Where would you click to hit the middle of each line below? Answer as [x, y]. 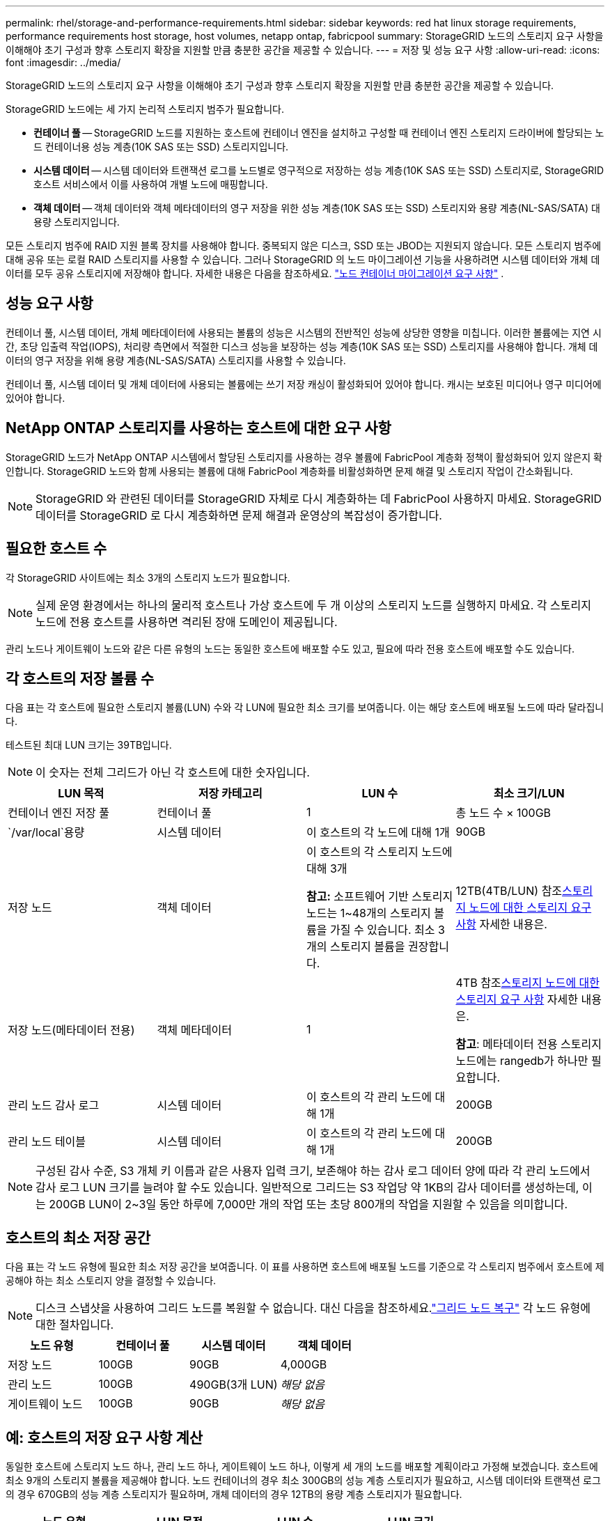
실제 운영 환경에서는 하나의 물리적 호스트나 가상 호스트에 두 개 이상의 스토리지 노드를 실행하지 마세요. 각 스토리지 [313, 605]
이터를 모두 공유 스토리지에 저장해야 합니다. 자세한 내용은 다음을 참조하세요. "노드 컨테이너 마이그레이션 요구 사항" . [255, 273]
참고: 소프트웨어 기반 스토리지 [380, 897]
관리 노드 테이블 [47, 1142]
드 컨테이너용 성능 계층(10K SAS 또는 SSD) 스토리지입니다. [161, 147]
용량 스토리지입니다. [77, 222]
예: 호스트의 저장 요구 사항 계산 [104, 1437]
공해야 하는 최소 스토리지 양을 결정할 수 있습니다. [111, 1281]
